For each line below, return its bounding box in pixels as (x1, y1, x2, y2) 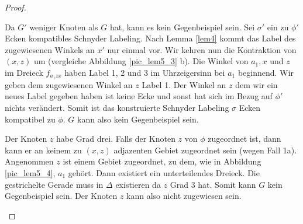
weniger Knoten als (29, 20, 98, 33)
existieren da (115, 178, 161, 190)
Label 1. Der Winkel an (142, 78, 226, 90)
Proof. (5, 1, 26, 13)
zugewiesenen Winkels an (5, 43, 95, 55)
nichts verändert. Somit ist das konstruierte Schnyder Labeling (5, 101, 229, 114)
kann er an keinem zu (5, 143, 82, 156)
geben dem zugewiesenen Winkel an (5, 78, 133, 90)
